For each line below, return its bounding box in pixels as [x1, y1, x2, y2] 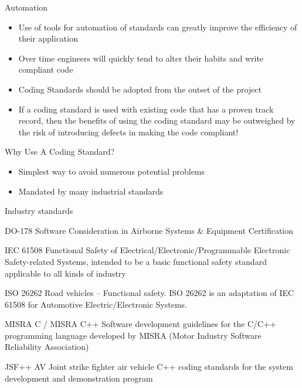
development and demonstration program [5, 372, 153, 384]
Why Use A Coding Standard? [5, 145, 115, 158]
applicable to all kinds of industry [5, 267, 126, 279]
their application [18, 32, 78, 45]
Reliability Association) [5, 341, 89, 353]
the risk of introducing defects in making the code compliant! [18, 125, 239, 138]
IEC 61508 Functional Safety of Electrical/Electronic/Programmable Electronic [5, 244, 290, 256]
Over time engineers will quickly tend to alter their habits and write [18, 52, 264, 64]
